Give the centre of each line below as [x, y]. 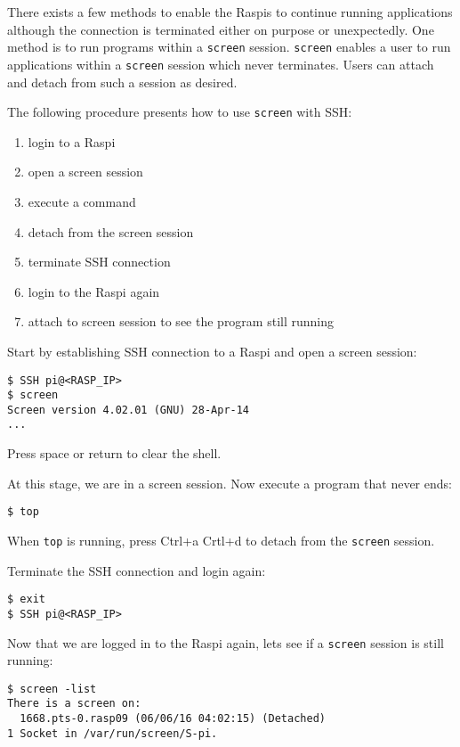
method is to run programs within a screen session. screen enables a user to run [229, 47]
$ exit [26, 599]
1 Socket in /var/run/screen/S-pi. [113, 733]
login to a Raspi [72, 141]
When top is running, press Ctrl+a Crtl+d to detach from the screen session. [221, 540]
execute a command [82, 201]
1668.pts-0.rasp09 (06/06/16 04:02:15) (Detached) [173, 719]
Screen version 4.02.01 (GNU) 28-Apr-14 [129, 410]
